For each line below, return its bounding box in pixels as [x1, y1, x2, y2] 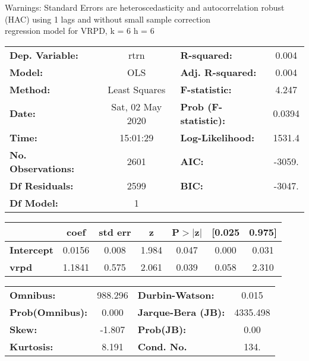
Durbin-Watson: [137, 287, 215, 302]
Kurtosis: [10, 339, 53, 353]
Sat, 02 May [111, 99, 162, 113]
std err [99, 224, 131, 239]
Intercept [10, 242, 53, 256]
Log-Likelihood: [180, 130, 255, 144]
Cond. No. [137, 339, 187, 353]
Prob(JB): [137, 322, 187, 336]
